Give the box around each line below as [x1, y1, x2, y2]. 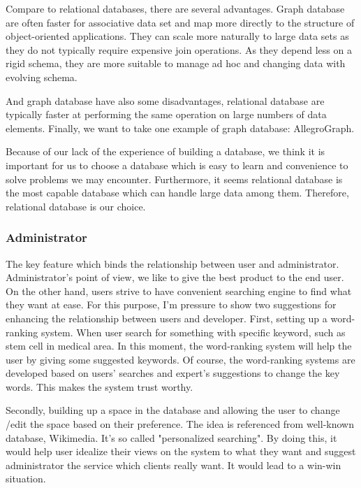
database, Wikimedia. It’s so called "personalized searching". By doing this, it [6, 430, 337, 445]
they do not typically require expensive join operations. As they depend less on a [6, 42, 352, 57]
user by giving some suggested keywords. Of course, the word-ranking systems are [6, 352, 355, 366]
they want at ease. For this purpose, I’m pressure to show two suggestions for [6, 297, 337, 312]
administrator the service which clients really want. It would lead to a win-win [6, 457, 341, 472]
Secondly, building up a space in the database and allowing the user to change [6, 403, 340, 417]
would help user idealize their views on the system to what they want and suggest [6, 444, 356, 459]
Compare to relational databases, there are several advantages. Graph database [6, 1, 345, 15]
